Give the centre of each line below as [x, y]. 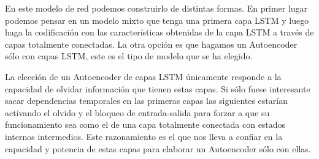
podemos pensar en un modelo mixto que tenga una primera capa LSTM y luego [157, 20]
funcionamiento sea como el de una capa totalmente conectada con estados [145, 124]
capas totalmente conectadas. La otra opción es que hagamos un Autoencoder [151, 44]
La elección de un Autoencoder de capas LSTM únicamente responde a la [143, 76]
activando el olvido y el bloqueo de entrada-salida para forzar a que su [137, 112]
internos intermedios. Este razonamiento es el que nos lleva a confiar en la [144, 136]
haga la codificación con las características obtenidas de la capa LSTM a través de [159, 32]
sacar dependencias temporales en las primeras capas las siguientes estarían [146, 101]
